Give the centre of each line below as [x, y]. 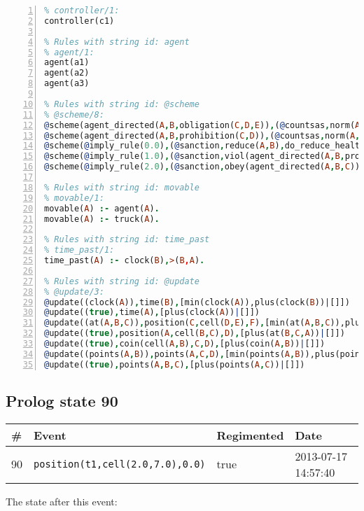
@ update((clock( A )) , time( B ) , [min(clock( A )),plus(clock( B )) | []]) [197, 302]
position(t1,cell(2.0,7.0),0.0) [120, 464]
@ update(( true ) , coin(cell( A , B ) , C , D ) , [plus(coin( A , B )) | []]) [185, 344]
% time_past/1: [79, 250]
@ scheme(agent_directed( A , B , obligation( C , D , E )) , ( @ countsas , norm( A [202, 125]
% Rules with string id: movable [122, 187]
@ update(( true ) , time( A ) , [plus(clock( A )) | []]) [152, 313]
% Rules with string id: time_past [127, 240]
